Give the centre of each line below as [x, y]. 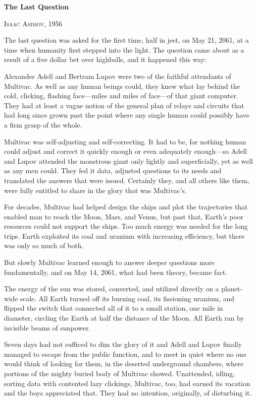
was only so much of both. [44, 245]
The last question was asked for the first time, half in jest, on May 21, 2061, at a [127, 40]
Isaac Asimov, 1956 [33, 23]
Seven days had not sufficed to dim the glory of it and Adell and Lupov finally [123, 344]
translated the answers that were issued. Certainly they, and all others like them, [127, 180]
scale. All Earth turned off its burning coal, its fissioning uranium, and [127, 298]
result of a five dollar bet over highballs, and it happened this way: [105, 59]
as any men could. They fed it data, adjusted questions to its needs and [113, 170]
